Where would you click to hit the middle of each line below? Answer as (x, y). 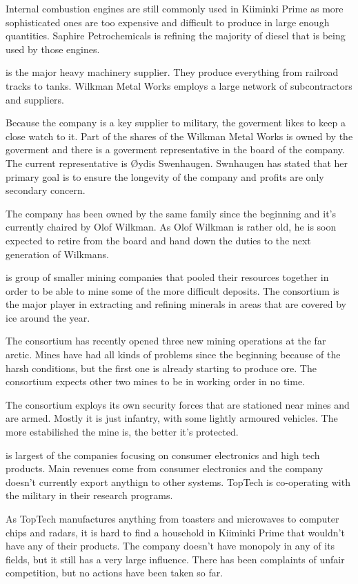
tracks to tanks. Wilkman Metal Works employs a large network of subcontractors (179, 85)
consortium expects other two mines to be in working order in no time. (156, 381)
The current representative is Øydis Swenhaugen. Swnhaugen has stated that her (177, 163)
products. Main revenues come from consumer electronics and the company (165, 468)
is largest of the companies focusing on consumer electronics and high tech (163, 455)
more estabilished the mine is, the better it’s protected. (122, 432)
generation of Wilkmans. (57, 254)
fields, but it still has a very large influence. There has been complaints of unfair (175, 559)
